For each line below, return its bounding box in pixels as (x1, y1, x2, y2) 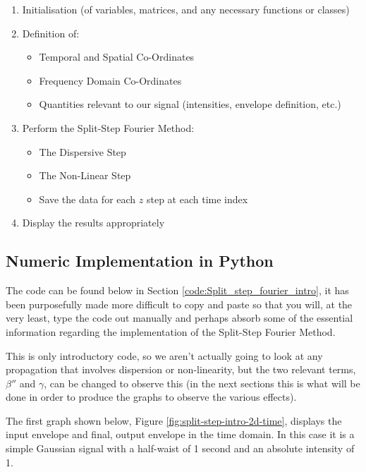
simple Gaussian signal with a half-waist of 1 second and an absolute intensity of (6, 441, 355, 456)
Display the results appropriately (22, 215, 165, 230)
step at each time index (146, 191, 248, 206)
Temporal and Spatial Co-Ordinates (39, 49, 195, 64)
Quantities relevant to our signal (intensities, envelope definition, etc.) (39, 97, 341, 111)
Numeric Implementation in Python (6, 250, 274, 272)
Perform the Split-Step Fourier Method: (22, 120, 195, 135)
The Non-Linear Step (39, 168, 131, 183)
